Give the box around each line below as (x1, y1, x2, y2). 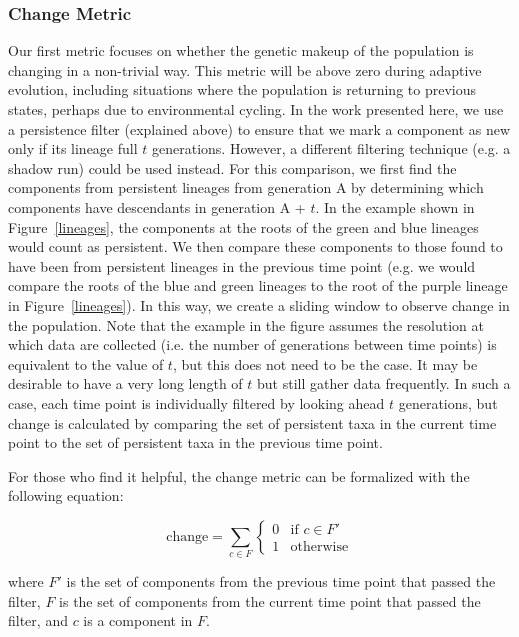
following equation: (8, 485, 124, 506)
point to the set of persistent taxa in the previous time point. (8, 432, 383, 453)
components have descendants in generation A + (8, 196, 306, 217)
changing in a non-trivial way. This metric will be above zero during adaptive (8, 59, 482, 80)
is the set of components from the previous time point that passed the (66, 571, 496, 592)
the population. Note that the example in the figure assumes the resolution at (8, 314, 484, 335)
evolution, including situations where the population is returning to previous (8, 79, 476, 100)
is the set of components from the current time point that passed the (59, 590, 481, 611)
